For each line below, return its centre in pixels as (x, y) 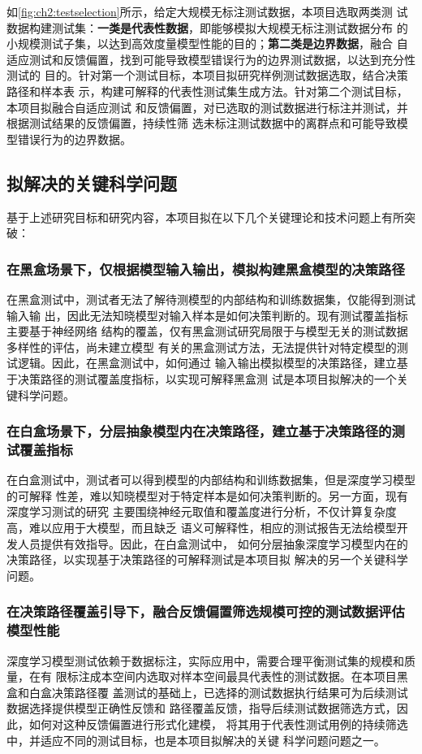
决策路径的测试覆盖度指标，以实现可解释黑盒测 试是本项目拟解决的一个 (207, 378)
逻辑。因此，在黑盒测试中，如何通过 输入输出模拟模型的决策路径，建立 (207, 363)
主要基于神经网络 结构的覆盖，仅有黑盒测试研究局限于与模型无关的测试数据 (207, 331)
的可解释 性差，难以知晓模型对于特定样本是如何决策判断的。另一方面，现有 (207, 495)
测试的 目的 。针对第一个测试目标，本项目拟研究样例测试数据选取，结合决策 (207, 75)
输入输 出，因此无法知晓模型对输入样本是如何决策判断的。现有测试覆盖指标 (207, 315)
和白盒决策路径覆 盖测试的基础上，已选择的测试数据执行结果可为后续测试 (213, 692)
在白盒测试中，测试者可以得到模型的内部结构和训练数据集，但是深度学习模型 (211, 480)
